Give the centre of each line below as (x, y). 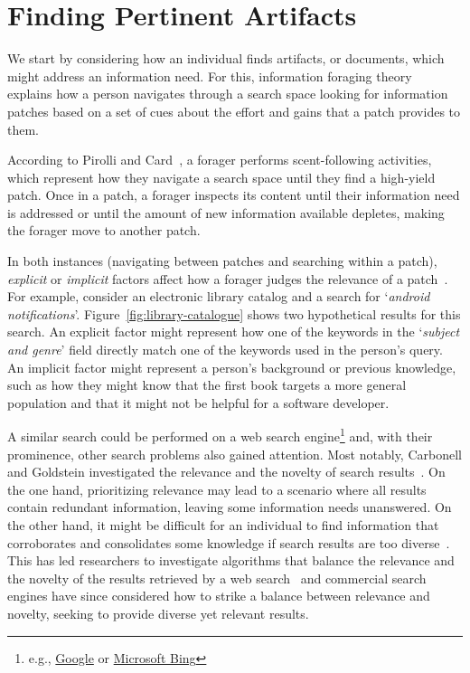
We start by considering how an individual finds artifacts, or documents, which (226, 58)
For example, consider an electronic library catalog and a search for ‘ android (219, 296)
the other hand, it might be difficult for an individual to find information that (223, 525)
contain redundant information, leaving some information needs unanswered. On (230, 507)
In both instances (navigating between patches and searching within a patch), (222, 261)
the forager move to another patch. (104, 230)
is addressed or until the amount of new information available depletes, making (226, 212)
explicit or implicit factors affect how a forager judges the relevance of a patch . (228, 278)
